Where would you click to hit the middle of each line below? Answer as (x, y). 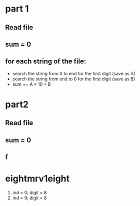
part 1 (17, 9)
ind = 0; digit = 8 (29, 193)
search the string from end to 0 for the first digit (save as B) (74, 79)
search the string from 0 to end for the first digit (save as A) (74, 73)
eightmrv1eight (37, 179)
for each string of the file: (46, 62)
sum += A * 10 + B (31, 84)
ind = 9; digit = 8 (29, 198)
